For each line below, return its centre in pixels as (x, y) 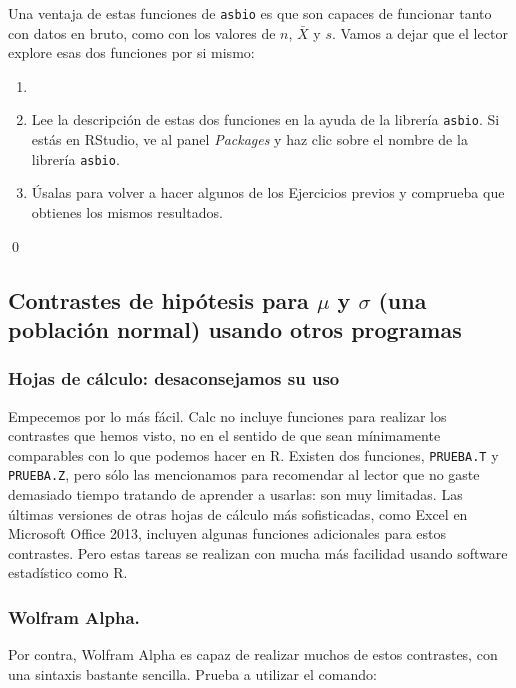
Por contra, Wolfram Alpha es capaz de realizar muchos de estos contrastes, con (253, 654)
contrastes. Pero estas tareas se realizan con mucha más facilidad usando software (258, 552)
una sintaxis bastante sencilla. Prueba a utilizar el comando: (192, 673)
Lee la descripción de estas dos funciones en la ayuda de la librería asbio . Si (265, 119)
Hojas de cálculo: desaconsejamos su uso (174, 378)
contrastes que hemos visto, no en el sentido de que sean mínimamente (224, 435)
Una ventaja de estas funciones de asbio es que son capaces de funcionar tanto (250, 13)
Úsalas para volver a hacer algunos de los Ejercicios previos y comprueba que (268, 192)
